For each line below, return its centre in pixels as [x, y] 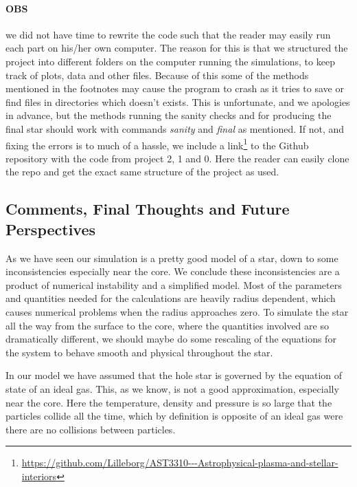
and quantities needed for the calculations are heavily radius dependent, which [171, 298]
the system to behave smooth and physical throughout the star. [139, 352]
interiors [39, 476]
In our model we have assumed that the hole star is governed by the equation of [174, 375]
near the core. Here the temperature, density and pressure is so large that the [169, 402]
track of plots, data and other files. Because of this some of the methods [157, 75]
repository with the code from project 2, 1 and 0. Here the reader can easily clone [177, 158]
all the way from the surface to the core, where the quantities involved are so [167, 325]
